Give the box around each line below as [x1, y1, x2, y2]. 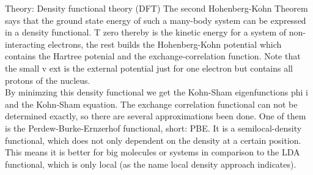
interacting [5, 37, 45, 50]
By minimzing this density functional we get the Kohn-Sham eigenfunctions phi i [5, 86, 308, 99]
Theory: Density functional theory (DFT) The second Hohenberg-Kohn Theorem [5, 2, 308, 14]
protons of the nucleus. [5, 73, 90, 86]
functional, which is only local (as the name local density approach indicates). [5, 157, 296, 170]
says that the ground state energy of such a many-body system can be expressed [5, 13, 306, 26]
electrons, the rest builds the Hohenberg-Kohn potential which [48, 37, 282, 50]
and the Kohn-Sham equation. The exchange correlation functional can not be [5, 97, 298, 110]
